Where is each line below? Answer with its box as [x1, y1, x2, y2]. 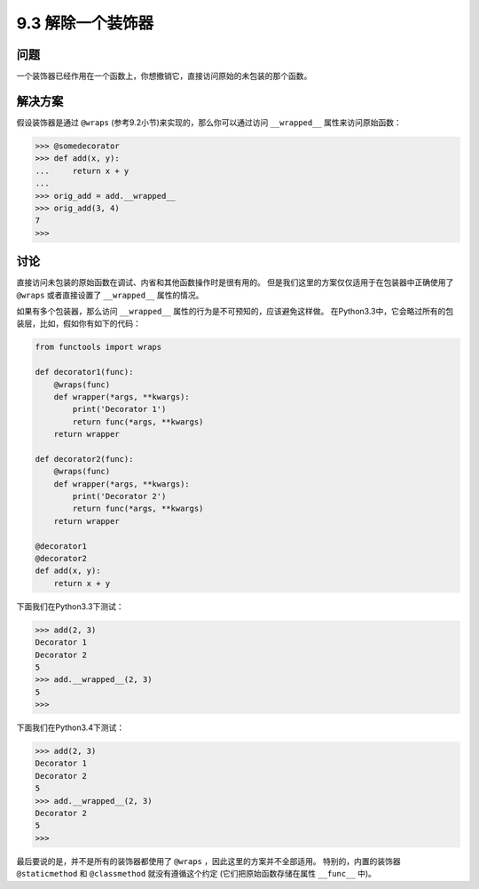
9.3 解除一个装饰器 [16, 13, 154, 33]
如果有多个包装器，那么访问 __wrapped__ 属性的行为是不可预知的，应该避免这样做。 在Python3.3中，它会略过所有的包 [16, 306, 454, 316]
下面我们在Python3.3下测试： [16, 600, 124, 612]
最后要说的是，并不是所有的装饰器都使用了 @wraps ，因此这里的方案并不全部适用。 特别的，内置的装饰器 [16, 855, 401, 866]
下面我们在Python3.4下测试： [16, 722, 124, 733]
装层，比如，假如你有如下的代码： [16, 318, 141, 329]
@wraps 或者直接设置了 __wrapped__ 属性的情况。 [16, 290, 204, 300]
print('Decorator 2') [72, 491, 167, 502]
